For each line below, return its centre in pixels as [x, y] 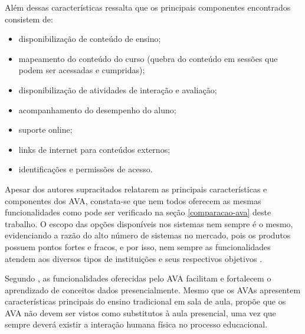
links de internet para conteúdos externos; [94, 149]
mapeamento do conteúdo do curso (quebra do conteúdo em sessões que [148, 58]
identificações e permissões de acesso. [86, 169]
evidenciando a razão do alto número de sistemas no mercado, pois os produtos [148, 235]
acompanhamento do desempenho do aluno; [97, 109]
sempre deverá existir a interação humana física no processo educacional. [136, 324]
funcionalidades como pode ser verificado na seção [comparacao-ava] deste [138, 212]
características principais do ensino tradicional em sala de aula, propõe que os [145, 301]
